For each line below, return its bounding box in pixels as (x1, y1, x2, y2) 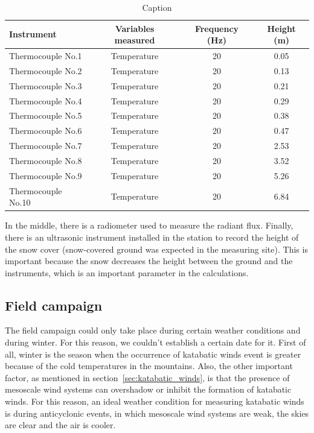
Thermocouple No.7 (9, 139, 82, 152)
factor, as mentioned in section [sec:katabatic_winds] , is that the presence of (5, 371, 290, 384)
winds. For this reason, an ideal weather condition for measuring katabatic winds (5, 395, 304, 408)
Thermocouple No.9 (9, 169, 82, 182)
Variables (115, 22, 155, 34)
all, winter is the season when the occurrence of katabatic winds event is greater (5, 347, 301, 360)
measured (114, 34, 155, 46)
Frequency (194, 22, 239, 34)
